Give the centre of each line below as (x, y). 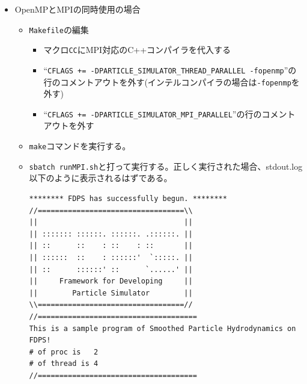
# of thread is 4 (64, 364)
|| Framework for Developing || (111, 281)
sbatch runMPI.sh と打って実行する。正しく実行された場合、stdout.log (166, 166)
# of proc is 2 (64, 352)
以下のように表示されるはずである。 (101, 178)
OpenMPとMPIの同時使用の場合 (78, 9)
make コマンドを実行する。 (80, 146)
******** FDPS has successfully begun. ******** (128, 198)
